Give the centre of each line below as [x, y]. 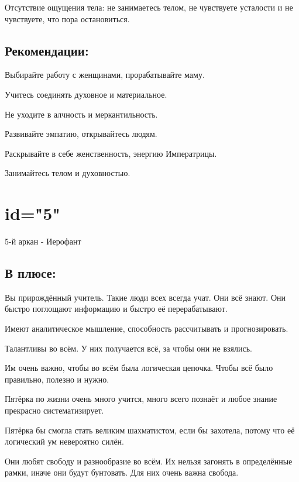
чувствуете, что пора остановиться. [67, 18]
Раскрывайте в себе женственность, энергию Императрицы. [111, 153]
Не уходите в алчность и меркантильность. [81, 114]
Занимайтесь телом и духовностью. [68, 173]
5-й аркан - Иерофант [43, 241]
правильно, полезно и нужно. [57, 379]
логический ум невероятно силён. [65, 441]
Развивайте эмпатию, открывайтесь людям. [81, 134]
